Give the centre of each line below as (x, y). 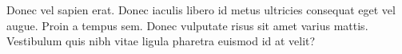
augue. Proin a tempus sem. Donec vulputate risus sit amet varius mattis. (187, 25)
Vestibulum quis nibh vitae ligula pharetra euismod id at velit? (161, 41)
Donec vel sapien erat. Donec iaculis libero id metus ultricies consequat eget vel (201, 10)
